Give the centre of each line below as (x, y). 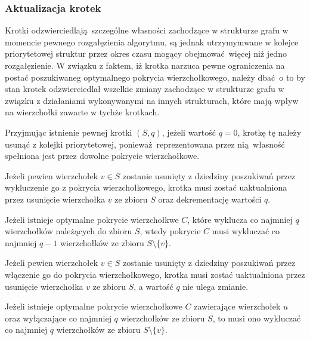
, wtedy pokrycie (170, 231)
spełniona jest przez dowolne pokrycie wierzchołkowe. (102, 156)
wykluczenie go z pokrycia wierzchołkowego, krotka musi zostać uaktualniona (146, 187)
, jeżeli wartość (189, 132)
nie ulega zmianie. (216, 286)
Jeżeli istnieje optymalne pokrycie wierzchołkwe (92, 219)
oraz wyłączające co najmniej (58, 318)
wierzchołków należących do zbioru (69, 231)
